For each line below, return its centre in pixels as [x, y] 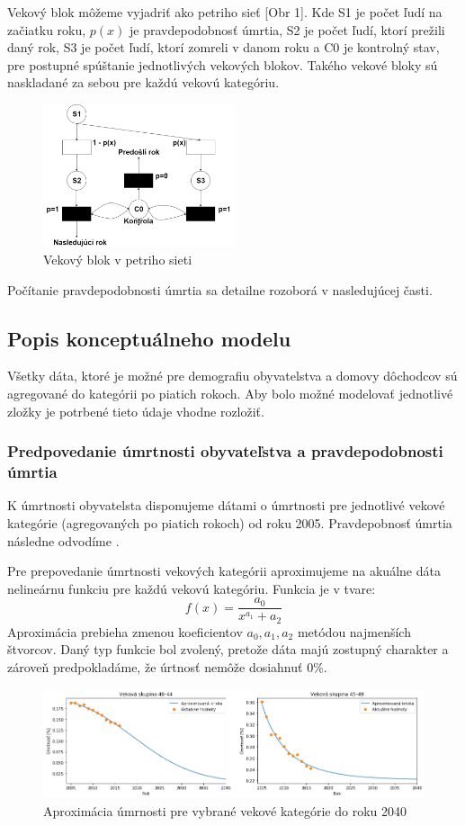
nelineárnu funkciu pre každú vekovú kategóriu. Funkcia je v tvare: [192, 588]
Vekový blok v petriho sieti [118, 260]
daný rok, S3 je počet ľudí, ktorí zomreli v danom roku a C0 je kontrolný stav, [224, 47]
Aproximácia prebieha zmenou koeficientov [125, 631]
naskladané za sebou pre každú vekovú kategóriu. [143, 82]
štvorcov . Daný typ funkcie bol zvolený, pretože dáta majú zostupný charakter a [228, 649]
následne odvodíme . [63, 540]
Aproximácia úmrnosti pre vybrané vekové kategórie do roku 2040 [225, 810]
